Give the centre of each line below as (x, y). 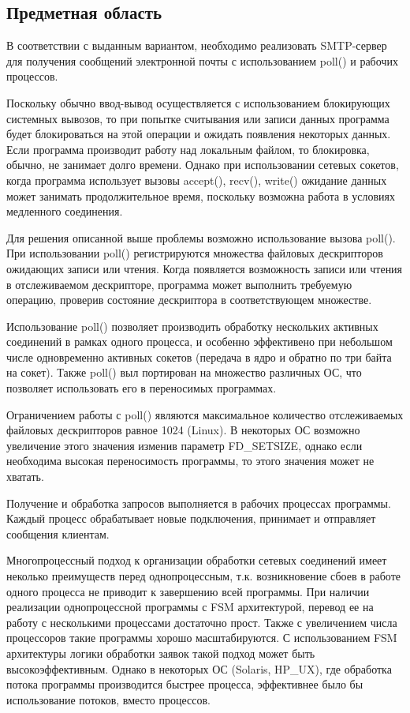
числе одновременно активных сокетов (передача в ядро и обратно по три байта (199, 356)
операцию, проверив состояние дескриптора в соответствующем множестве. (189, 300)
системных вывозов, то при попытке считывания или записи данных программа (198, 118)
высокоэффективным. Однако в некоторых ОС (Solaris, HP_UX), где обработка (199, 668)
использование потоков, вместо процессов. (108, 699)
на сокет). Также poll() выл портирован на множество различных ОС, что (184, 372)
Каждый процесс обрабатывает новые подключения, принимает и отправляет (191, 518)
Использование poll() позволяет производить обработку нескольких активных (192, 326)
